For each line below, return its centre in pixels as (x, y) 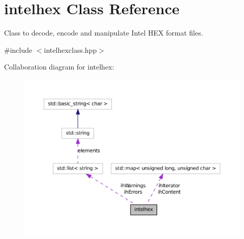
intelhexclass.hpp (70, 49)
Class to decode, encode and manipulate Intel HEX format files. (104, 33)
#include (18, 49)
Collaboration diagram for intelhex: (59, 67)
